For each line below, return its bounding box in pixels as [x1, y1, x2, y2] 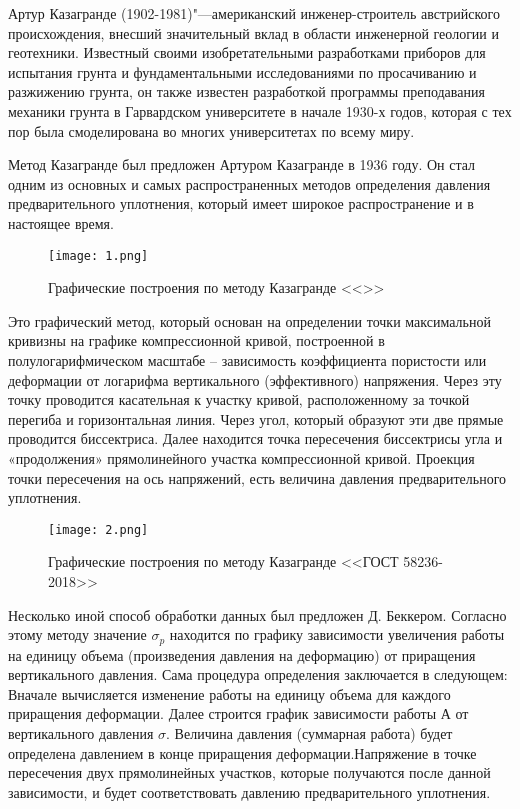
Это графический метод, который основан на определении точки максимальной [8, 310, 491, 331]
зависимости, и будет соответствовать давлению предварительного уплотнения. [8, 781, 491, 802]
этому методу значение [8, 624, 147, 645]
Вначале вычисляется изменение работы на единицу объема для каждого [8, 683, 451, 704]
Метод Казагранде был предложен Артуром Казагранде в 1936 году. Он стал [8, 154, 476, 175]
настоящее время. [8, 212, 114, 233]
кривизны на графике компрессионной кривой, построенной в [8, 330, 385, 351]
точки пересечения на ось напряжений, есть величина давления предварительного [8, 467, 507, 488]
